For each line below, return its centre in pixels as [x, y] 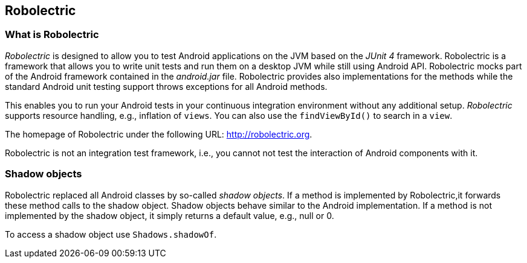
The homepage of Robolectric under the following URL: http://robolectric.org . [159, 134]
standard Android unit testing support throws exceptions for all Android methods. [166, 86]
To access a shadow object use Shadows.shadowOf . [111, 234]
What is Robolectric [52, 35]
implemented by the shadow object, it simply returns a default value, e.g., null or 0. [170, 215]
